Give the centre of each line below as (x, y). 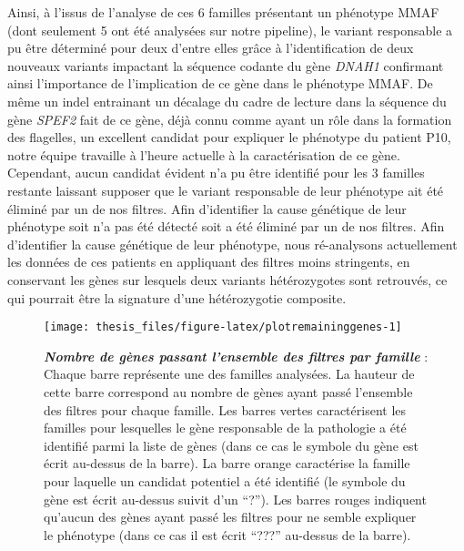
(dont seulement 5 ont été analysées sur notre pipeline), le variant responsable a (230, 30)
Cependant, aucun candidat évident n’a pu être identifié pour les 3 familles (216, 173)
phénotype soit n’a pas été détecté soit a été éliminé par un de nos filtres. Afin (226, 226)
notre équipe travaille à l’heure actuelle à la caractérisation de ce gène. (204, 154)
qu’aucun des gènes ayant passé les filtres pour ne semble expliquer (230, 517)
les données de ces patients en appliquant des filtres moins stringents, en (209, 262)
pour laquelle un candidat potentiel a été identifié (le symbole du (225, 480)
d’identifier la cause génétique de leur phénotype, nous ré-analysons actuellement (232, 244)
